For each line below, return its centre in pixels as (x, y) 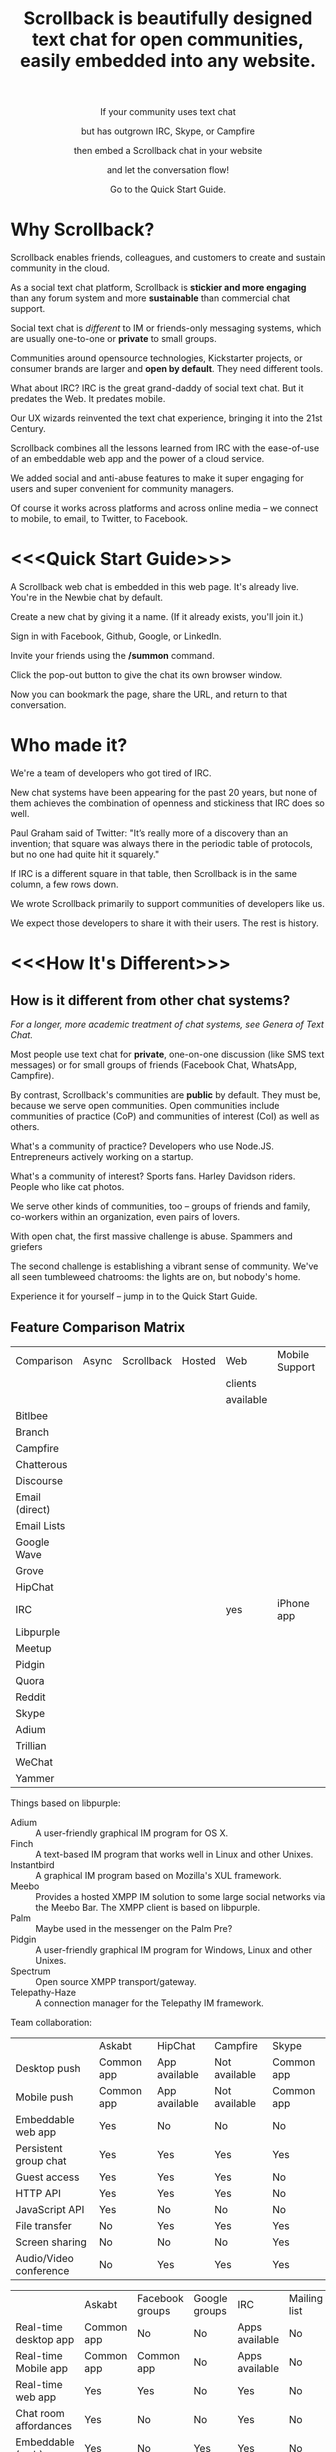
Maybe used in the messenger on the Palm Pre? (134, 1928)
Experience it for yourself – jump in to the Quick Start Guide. (134, 1296)
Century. (28, 429)
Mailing (305, 2298)
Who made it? (69, 745)
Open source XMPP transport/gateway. (116, 1981)
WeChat (34, 1762)
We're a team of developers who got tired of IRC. (111, 773)
